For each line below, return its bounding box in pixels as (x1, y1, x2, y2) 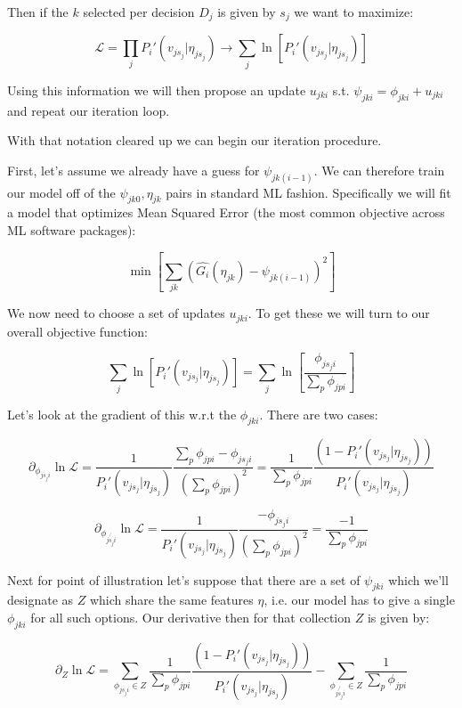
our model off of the (7, 183, 116, 201)
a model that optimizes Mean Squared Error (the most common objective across (7, 203, 445, 222)
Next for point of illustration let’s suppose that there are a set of (7, 570, 361, 589)
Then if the (7, 3, 69, 20)
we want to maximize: (294, 3, 414, 20)
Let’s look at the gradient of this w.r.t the (7, 404, 237, 423)
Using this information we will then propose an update (7, 80, 306, 99)
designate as (7, 590, 74, 609)
